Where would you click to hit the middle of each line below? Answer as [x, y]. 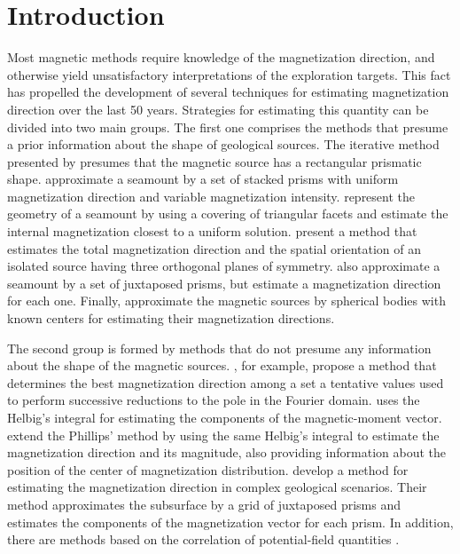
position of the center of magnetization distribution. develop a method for [208, 469]
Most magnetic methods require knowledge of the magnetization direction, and [221, 57]
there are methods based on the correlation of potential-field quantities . [203, 539]
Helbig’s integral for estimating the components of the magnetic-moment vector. [225, 417]
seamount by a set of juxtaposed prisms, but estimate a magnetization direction [224, 283]
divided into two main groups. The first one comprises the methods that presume [228, 127]
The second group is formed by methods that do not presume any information [219, 348]
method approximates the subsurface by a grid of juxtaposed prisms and [204, 504]
